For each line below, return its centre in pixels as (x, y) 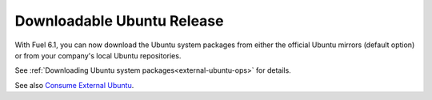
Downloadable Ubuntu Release (119, 21)
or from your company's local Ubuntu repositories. (98, 55)
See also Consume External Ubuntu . (74, 85)
